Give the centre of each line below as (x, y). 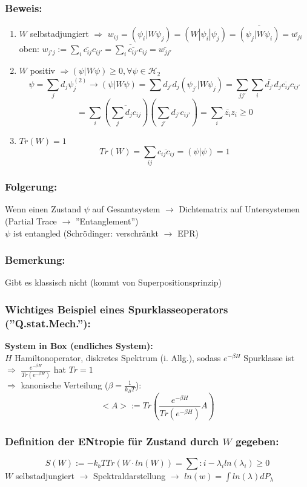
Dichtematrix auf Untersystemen (239, 209)
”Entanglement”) (107, 221)
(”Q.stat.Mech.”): (48, 323)
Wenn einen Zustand (43, 209)
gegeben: (257, 441)
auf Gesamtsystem (126, 209)
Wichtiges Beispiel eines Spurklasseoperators (117, 309)
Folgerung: (31, 187)
